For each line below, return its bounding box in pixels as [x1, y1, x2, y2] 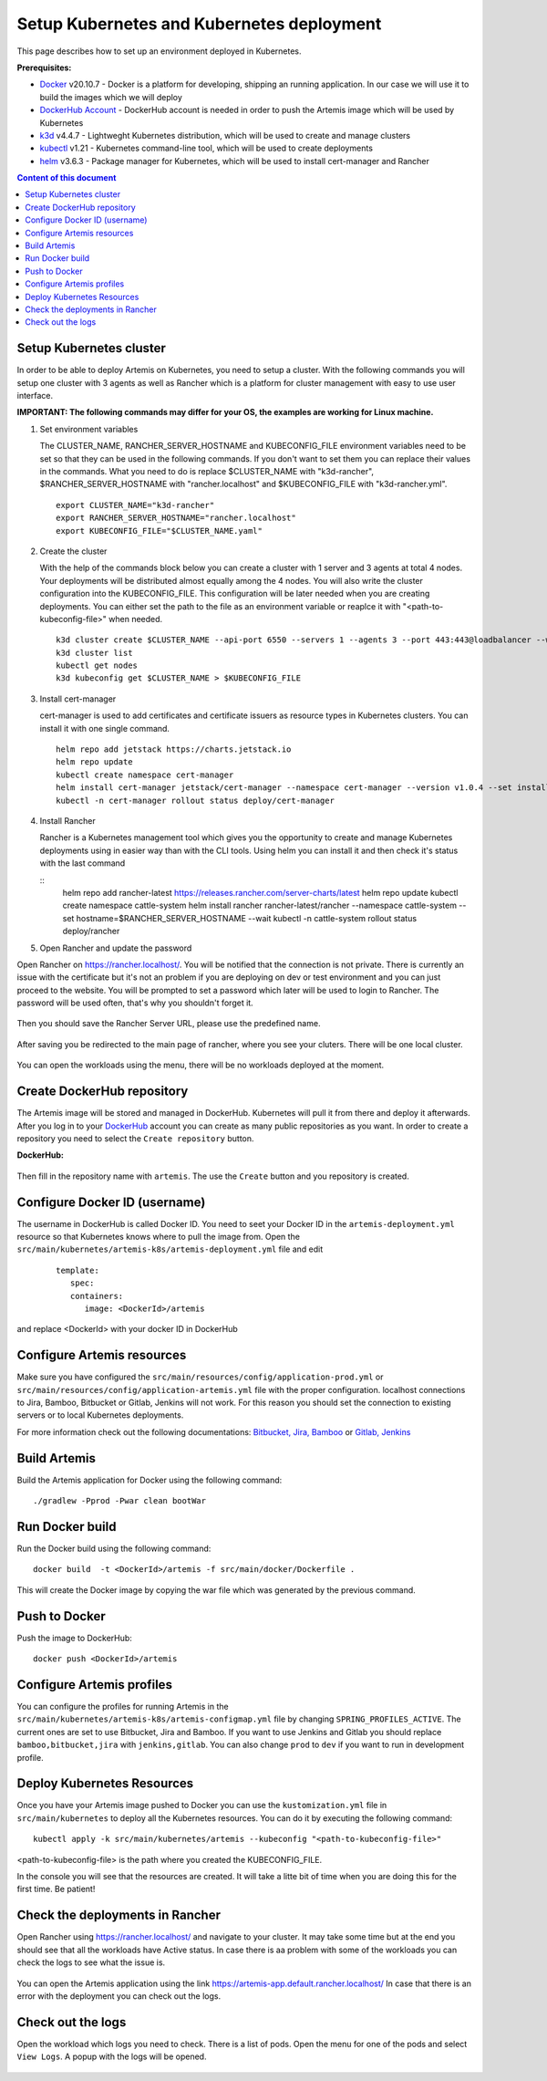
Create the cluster [39, 546, 108, 557]
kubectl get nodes [56, 661, 139, 671]
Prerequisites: [16, 62, 72, 73]
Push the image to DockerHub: [16, 1632, 132, 1643]
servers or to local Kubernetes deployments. [16, 1410, 184, 1420]
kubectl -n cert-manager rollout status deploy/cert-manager [56, 795, 335, 806]
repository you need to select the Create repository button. [16, 1132, 254, 1144]
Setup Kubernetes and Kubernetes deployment [16, 14, 382, 34]
